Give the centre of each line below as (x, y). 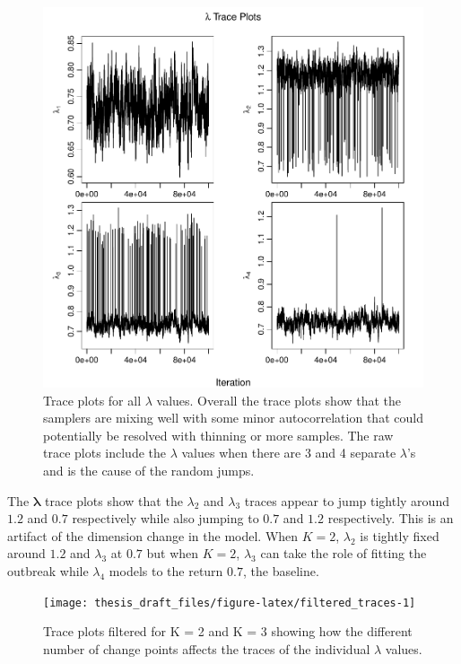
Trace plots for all (92, 400)
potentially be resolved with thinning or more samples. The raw (218, 435)
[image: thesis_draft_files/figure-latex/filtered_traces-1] (230, 603)
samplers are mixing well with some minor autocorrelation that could (233, 418)
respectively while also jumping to (165, 518)
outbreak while (48, 570)
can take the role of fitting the (344, 553)
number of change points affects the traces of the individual (207, 648)
